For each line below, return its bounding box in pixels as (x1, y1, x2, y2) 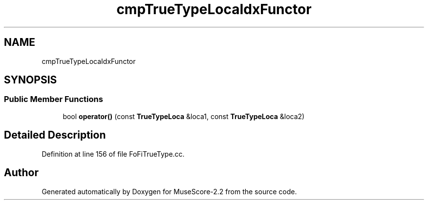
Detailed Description (4, 129, 106, 142)
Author (4, 166, 39, 179)
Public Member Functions (4, 94, 103, 104)
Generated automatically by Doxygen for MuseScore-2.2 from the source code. (42, 187, 297, 196)
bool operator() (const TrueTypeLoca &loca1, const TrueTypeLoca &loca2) (63, 112, 305, 121)
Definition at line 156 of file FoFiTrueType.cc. (42, 149, 185, 158)
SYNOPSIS (4, 74, 57, 86)
